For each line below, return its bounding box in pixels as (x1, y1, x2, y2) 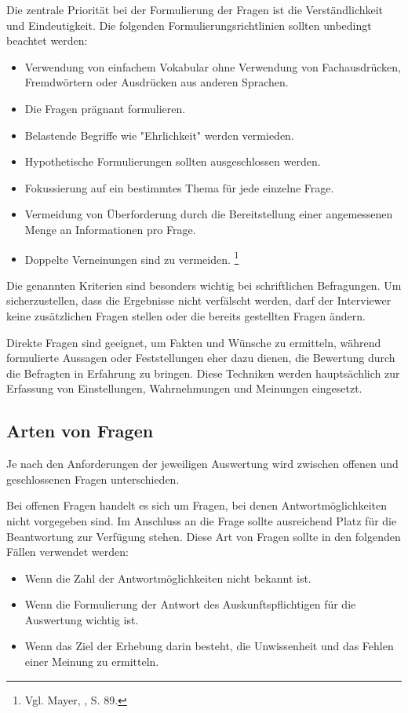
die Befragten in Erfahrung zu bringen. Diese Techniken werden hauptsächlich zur (6, 364, 400, 381)
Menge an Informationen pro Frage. (24, 221, 196, 237)
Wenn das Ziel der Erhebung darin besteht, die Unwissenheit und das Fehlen (24, 638, 394, 654)
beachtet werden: (6, 32, 88, 49)
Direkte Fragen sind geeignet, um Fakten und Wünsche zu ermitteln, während (6, 334, 381, 350)
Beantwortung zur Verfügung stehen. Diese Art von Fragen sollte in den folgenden (6, 528, 401, 544)
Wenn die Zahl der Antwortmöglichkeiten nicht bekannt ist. (24, 569, 311, 586)
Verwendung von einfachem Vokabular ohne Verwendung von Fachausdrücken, (24, 58, 402, 75)
